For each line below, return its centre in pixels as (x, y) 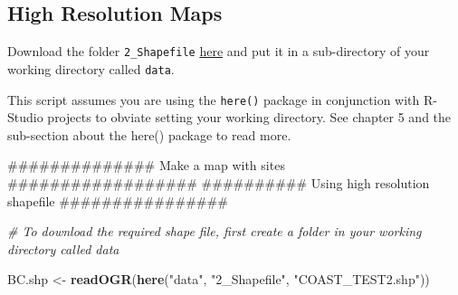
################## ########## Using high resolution (219, 182)
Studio (25, 117)
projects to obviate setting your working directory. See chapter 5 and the (249, 117)
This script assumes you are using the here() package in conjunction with (214, 99)
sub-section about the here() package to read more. (149, 134)
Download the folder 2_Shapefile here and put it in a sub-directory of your (219, 51)
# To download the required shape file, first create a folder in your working (215, 231)
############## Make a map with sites (146, 165)
